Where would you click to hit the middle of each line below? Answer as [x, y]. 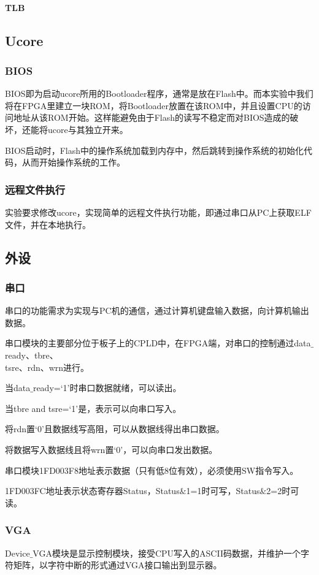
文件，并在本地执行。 [48, 224]
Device [17, 553]
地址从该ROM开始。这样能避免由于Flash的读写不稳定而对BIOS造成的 [152, 117]
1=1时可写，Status [223, 491]
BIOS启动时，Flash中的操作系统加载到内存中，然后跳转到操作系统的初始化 [154, 150]
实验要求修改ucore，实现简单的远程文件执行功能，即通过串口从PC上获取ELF [158, 212]
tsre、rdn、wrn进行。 [47, 367]
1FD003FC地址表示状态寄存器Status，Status [92, 491]
